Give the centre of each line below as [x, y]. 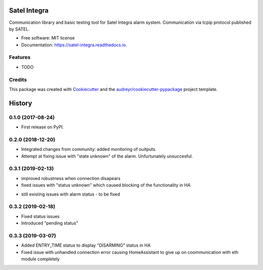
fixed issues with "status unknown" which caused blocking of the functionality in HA [106, 185]
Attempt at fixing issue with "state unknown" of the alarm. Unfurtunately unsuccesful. [107, 156]
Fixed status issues [40, 216]
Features [20, 57]
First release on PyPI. [43, 127]
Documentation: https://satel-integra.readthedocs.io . [74, 45]
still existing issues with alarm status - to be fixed [71, 194]
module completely [40, 259]
